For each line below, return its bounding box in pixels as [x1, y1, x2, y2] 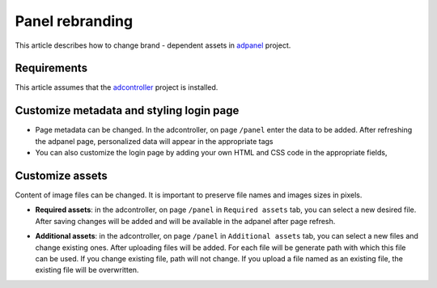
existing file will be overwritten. [35, 265, 139, 275]
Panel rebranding [15, 12, 134, 30]
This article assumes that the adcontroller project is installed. [15, 83, 218, 92]
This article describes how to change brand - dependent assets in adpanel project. [15, 40, 291, 50]
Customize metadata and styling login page [15, 104, 240, 117]
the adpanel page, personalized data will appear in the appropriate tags [35, 136, 274, 146]
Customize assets [15, 168, 108, 182]
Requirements [15, 61, 88, 75]
